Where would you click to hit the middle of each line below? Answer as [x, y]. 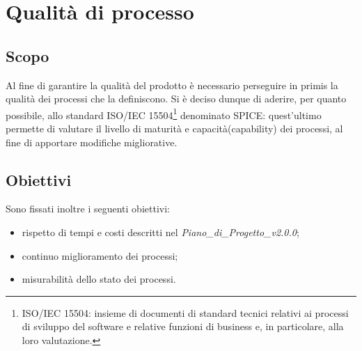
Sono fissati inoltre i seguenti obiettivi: [88, 209]
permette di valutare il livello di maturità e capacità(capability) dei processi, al [174, 128]
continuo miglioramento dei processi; [100, 255]
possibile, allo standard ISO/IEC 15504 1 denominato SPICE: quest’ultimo [164, 114]
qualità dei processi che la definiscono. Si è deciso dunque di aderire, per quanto [176, 99]
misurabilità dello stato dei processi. [99, 279]
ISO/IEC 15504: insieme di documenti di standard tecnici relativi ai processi [185, 312]
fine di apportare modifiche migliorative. [92, 142]
